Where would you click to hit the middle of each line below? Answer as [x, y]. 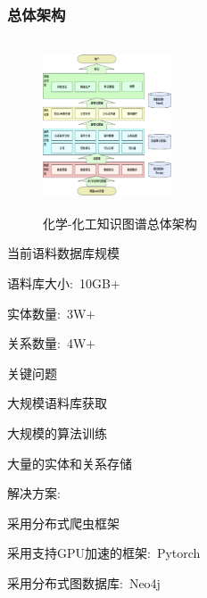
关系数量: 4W [47, 343]
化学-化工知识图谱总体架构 [120, 223]
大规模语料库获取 [57, 403]
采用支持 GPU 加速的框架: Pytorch [104, 553]
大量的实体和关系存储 [70, 463]
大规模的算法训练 [57, 432]
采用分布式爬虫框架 [63, 523]
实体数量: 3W [47, 313]
